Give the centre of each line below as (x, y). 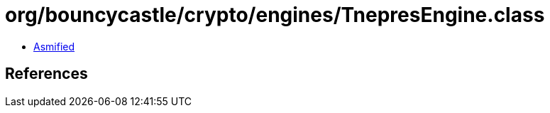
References (46, 74)
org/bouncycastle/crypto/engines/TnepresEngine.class (275, 15)
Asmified (54, 46)
